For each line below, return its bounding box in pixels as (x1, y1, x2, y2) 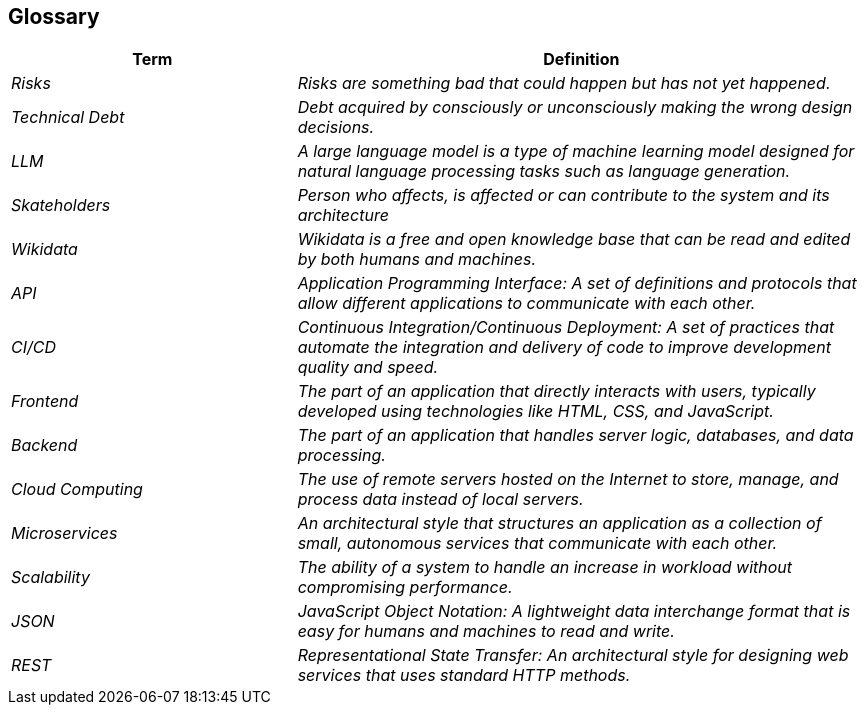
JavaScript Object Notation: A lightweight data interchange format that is (297, 601, 851, 622)
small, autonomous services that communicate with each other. (297, 533, 778, 554)
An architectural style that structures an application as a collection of (297, 513, 822, 534)
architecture (297, 205, 389, 226)
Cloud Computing (11, 479, 143, 500)
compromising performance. (297, 577, 513, 598)
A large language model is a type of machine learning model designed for (297, 141, 855, 162)
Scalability (11, 567, 90, 588)
